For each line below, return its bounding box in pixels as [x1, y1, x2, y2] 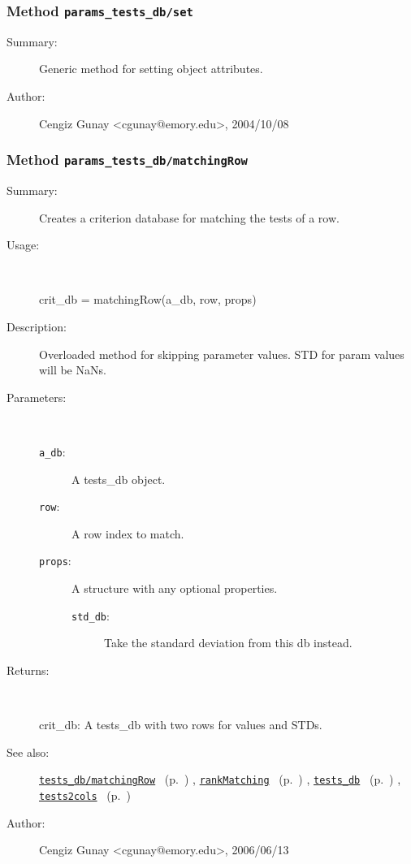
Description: [6, 318, 67, 335]
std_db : [71, 607, 110, 624]
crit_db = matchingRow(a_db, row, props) [39, 291, 257, 308]
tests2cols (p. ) [39, 786, 131, 803]
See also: [6, 743, 50, 760]
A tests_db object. [71, 470, 166, 487]
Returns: [6, 661, 50, 678]
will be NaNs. [39, 361, 106, 378]
